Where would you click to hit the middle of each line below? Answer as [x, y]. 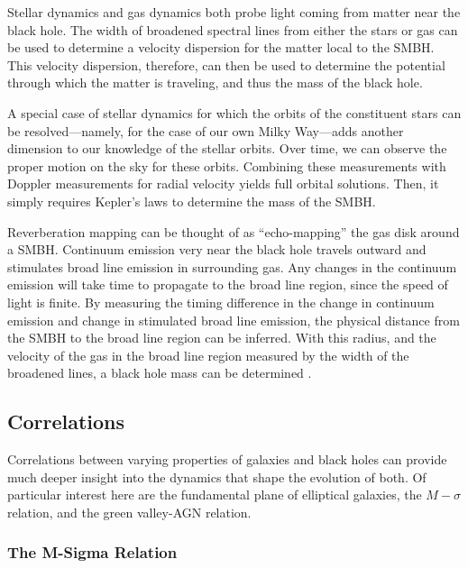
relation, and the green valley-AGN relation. [129, 512]
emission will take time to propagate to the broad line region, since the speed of [228, 284]
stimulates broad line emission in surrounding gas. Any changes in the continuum [232, 266]
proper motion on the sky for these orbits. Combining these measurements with [227, 165]
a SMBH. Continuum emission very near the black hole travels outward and [217, 249]
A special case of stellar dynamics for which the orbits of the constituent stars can [234, 112]
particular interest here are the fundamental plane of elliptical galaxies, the [215, 495]
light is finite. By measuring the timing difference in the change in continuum [221, 302]
